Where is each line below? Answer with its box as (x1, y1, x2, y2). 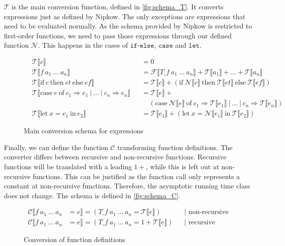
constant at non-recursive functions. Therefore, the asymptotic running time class (4, 181, 250, 191)
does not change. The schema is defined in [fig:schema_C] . (4, 190, 180, 200)
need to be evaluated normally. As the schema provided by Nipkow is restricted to (4, 21, 252, 31)
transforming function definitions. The (117, 142, 233, 152)
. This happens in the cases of (37, 40, 128, 50)
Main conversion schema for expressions (24, 125, 143, 136)
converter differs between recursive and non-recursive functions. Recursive (4, 152, 227, 162)
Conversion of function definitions (24, 234, 125, 245)
